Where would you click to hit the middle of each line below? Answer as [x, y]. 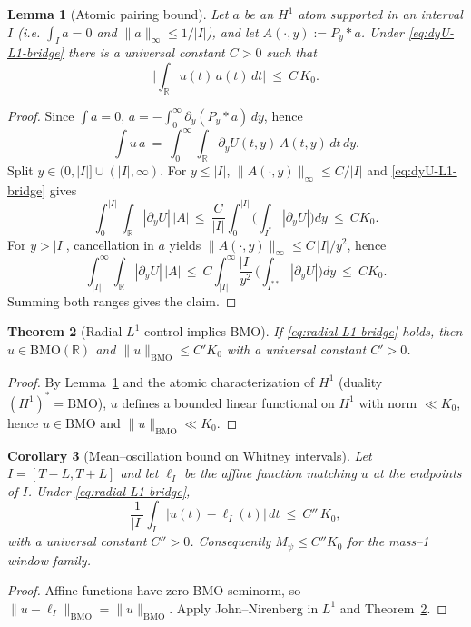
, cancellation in [110, 244]
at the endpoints [417, 473]
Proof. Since [41, 115]
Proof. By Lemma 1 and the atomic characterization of [161, 381]
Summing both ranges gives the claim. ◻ [122, 300]
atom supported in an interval [380, 14]
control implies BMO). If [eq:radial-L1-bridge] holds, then [303, 331]
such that [291, 52]
